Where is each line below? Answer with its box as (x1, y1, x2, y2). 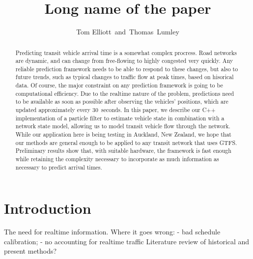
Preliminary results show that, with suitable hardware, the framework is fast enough (15, 146, 231, 155)
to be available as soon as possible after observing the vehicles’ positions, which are (15, 97, 228, 106)
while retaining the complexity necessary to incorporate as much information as (15, 155, 219, 163)
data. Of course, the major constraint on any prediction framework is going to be (15, 81, 223, 89)
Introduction (4, 198, 91, 218)
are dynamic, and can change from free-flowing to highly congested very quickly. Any (15, 57, 233, 65)
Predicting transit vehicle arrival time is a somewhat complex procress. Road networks (15, 48, 237, 57)
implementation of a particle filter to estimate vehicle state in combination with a (15, 114, 225, 122)
